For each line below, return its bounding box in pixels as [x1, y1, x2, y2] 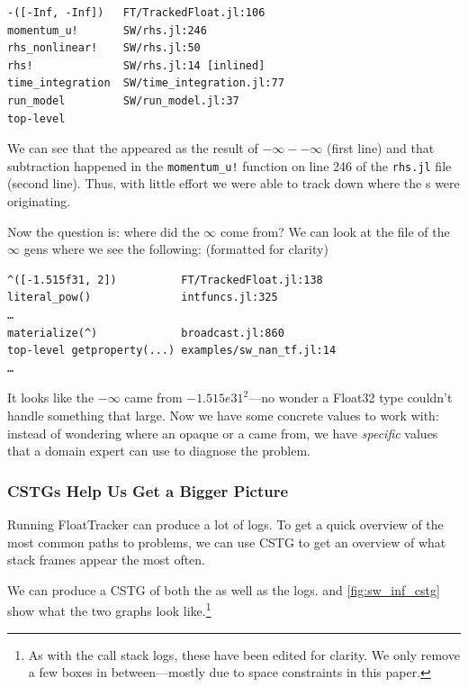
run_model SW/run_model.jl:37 [7, 94, 239, 107]
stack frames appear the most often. [7, 550, 206, 569]
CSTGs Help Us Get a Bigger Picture [7, 479, 289, 502]
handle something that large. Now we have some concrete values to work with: [7, 405, 439, 424]
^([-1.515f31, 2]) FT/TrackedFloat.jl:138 [7, 273, 323, 286]
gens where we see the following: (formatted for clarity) [23, 240, 328, 258]
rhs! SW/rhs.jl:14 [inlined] [7, 59, 265, 72]
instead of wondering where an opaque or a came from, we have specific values [7, 423, 438, 442]
